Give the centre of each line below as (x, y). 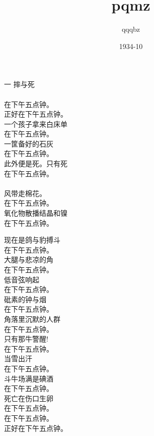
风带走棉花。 (25, 193)
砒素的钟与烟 (25, 299)
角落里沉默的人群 (32, 319)
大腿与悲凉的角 (29, 259)
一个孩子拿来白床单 (36, 124)
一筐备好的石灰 (29, 143)
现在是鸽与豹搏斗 (32, 240)
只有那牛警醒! (26, 339)
